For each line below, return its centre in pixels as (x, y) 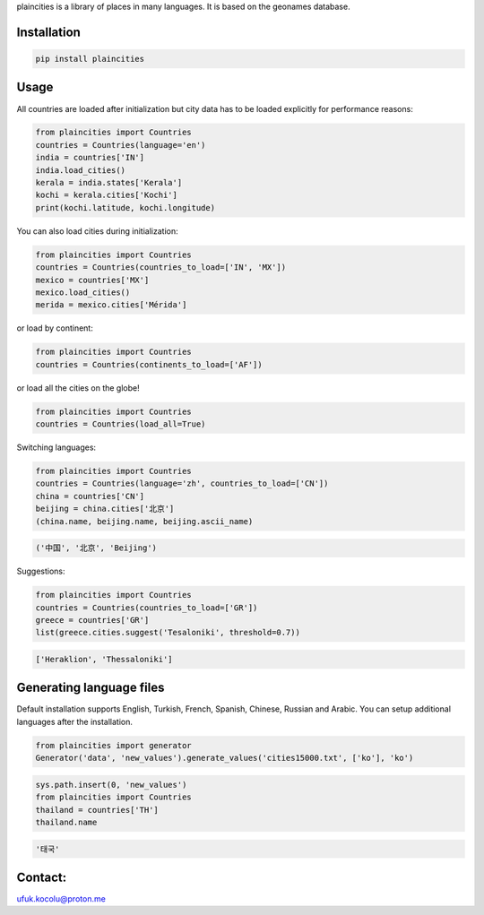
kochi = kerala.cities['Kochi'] (107, 195)
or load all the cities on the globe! (78, 388)
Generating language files (91, 688)
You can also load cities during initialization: (97, 231)
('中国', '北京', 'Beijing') (96, 548)
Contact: (42, 877)
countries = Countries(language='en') (121, 145)
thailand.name (66, 822)
